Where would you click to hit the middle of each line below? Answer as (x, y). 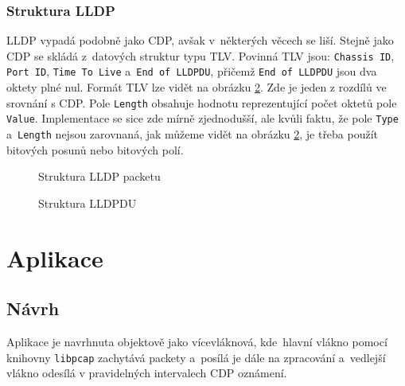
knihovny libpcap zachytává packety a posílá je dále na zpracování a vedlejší (196, 357)
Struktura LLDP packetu (99, 176)
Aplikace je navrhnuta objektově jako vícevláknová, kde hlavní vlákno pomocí (197, 342)
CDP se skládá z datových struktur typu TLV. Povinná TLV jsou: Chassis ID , (201, 55)
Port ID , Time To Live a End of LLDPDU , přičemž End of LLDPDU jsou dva (192, 71)
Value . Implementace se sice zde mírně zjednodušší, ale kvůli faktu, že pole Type (202, 118)
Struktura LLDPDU (88, 203)
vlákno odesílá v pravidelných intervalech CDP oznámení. (147, 373)
